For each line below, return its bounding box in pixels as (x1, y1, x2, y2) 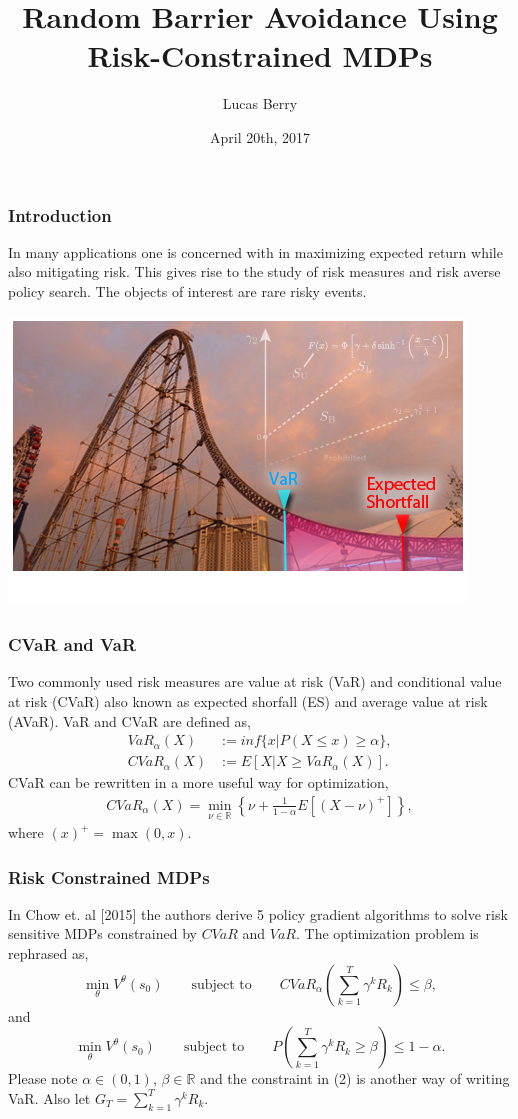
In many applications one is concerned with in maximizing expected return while (8, 241, 503, 262)
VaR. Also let (8, 1087, 91, 1108)
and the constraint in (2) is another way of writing (200, 1068, 510, 1089)
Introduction (8, 202, 112, 227)
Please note (8, 1068, 78, 1089)
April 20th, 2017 (209, 126, 310, 147)
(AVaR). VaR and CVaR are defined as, (8, 710, 251, 731)
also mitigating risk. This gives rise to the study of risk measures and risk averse (8, 261, 501, 282)
